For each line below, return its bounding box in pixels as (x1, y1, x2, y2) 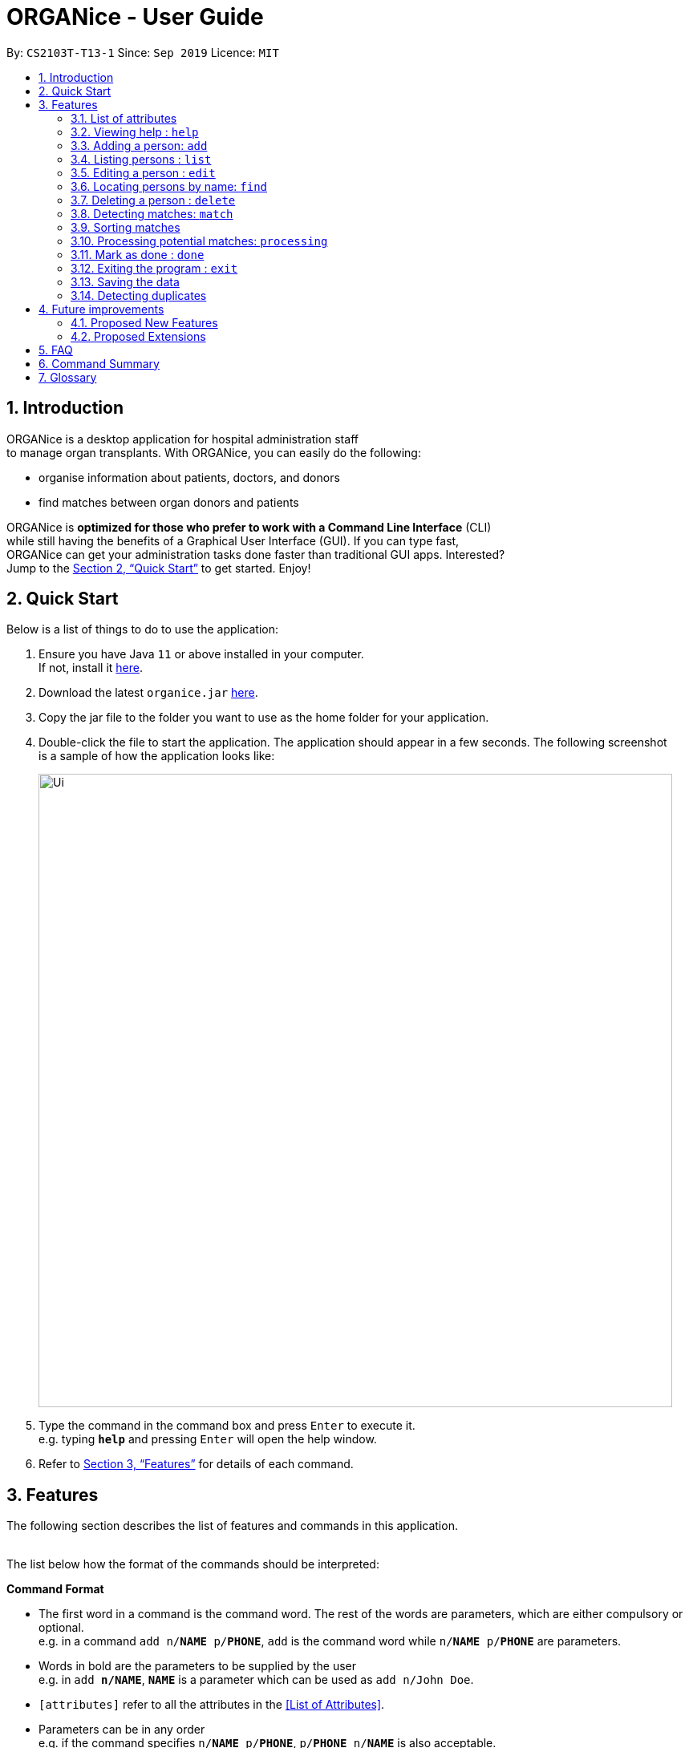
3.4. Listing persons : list (71, 152, 212, 166)
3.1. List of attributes (71, 111, 177, 125)
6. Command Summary (39, 356, 160, 370)
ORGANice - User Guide (6, 3, 264, 30)
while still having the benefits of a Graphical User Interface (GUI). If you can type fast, (6, 533, 460, 548)
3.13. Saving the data (71, 274, 180, 289)
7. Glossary (39, 370, 97, 384)
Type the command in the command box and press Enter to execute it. (39, 1418, 415, 1433)
